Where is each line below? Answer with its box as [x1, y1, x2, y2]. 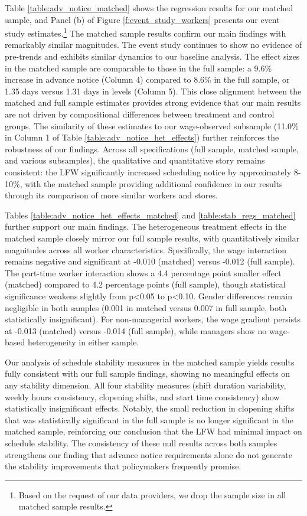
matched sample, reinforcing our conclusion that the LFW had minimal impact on [5, 425, 302, 437]
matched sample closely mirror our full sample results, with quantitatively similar [5, 231, 300, 244]
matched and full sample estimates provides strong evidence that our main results [5, 96, 301, 109]
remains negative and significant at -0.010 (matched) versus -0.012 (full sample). [5, 255, 295, 267]
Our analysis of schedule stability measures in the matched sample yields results [5, 355, 295, 368]
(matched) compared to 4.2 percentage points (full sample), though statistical [5, 278, 286, 290]
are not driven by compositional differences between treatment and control [5, 108, 275, 120]
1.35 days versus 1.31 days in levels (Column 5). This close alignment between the [5, 84, 302, 97]
